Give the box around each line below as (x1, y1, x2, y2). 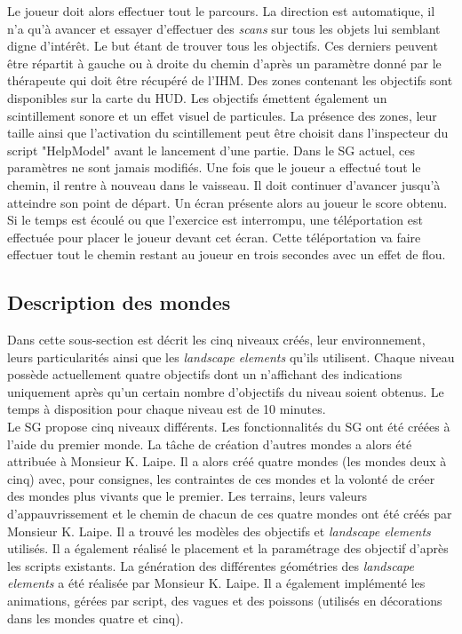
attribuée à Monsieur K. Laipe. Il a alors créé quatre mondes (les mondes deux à (7, 452, 447, 471)
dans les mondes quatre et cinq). (7, 608, 184, 627)
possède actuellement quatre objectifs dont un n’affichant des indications (7, 365, 402, 384)
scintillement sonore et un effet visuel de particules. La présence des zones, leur (7, 106, 437, 124)
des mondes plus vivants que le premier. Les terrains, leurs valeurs (7, 487, 368, 505)
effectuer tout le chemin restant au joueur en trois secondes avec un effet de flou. (7, 245, 446, 264)
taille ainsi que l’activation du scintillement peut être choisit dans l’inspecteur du (7, 123, 449, 142)
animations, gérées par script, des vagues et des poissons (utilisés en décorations (7, 591, 442, 610)
